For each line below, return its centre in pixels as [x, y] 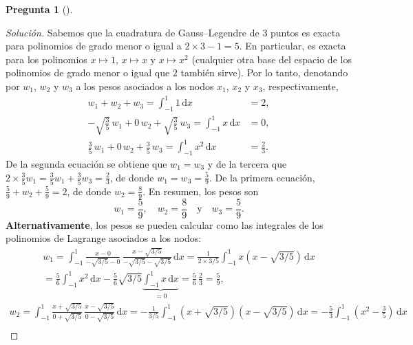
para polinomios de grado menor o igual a [94, 46]
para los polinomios [46, 59]
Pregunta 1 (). [39, 9]
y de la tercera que [247, 164]
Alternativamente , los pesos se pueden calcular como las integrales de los [165, 224]
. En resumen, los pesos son [201, 191]
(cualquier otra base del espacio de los [272, 59]
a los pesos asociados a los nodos [145, 86]
